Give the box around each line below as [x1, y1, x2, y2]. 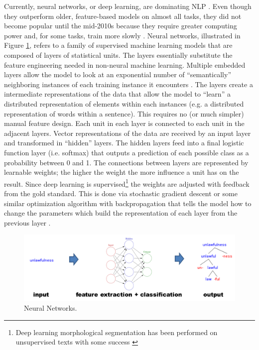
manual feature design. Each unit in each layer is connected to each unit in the [4, 118, 245, 128]
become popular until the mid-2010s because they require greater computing [4, 20, 237, 31]
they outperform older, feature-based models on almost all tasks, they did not [4, 10, 242, 21]
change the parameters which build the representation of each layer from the [4, 208, 238, 218]
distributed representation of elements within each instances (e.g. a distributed [4, 98, 244, 109]
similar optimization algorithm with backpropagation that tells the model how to [4, 198, 252, 208]
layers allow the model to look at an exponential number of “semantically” [4, 69, 231, 80]
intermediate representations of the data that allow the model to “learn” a [4, 89, 231, 99]
